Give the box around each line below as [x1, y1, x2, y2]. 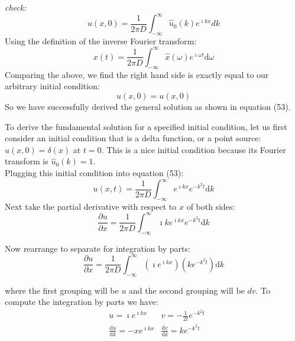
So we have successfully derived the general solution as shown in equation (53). [5, 100, 291, 112]
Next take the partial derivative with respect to [5, 200, 177, 212]
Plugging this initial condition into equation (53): [5, 166, 184, 178]
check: [5, 1, 27, 13]
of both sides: [186, 200, 235, 212]
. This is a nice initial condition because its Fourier [101, 143, 286, 155]
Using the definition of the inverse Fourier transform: [5, 34, 197, 47]
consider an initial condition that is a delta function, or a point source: [5, 132, 261, 144]
